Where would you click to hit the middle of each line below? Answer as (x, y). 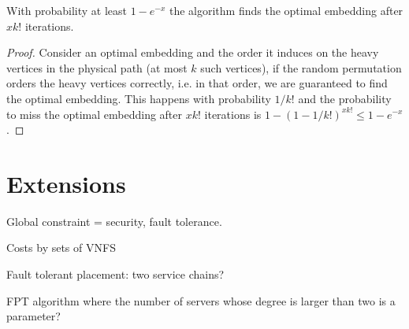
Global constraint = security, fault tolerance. (114, 221)
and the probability (345, 98)
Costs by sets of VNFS (61, 248)
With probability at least (67, 10)
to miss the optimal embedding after (95, 114)
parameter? (33, 316)
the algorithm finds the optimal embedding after (286, 10)
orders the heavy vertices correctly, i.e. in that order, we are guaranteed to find (197, 83)
